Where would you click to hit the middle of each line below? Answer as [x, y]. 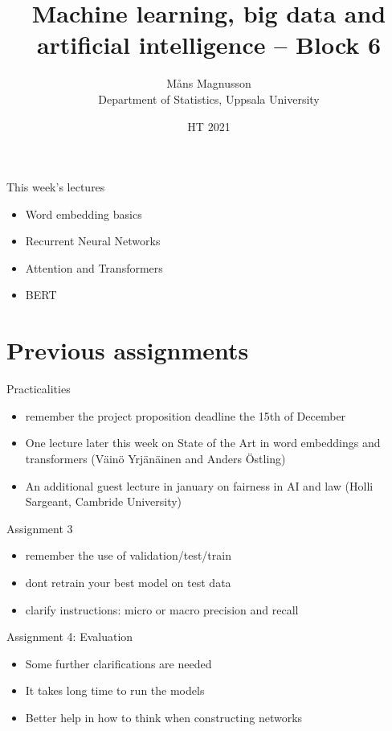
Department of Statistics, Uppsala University [209, 99]
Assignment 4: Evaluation [70, 637]
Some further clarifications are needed [118, 663]
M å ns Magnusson [209, 83]
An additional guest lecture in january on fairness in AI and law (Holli [199, 485]
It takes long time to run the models [115, 690]
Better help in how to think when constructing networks [164, 717]
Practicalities [39, 389]
